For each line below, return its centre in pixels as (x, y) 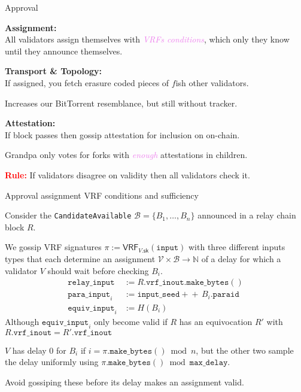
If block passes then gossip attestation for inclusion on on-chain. (122, 134)
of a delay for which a (241, 258)
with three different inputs (237, 247)
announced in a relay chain (247, 215)
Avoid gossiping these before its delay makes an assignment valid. (124, 382)
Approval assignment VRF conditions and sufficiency (102, 195)
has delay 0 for (39, 350)
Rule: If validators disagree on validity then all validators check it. (127, 174)
